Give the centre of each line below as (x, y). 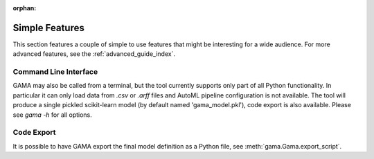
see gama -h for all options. (53, 115)
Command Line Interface (55, 72)
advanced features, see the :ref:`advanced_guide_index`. (94, 54)
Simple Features (48, 28)
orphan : (25, 8)
